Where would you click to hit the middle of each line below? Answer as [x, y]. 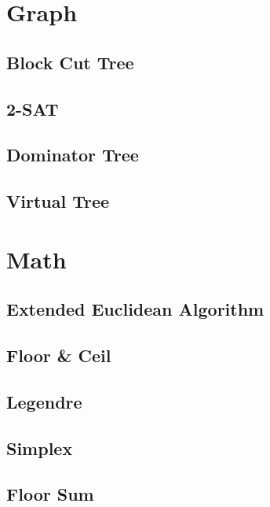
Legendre [44, 401]
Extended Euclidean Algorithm [135, 309]
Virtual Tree [58, 201]
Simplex [40, 448]
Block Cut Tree [70, 62]
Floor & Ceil [59, 355]
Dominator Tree [73, 155]
